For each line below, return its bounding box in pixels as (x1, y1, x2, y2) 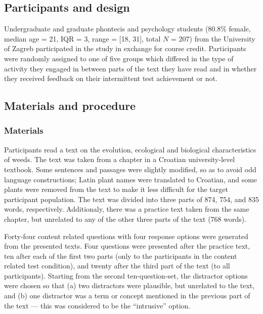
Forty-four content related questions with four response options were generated (4, 230, 248, 241)
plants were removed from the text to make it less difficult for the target (4, 184, 228, 194)
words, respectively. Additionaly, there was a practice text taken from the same (4, 204, 249, 214)
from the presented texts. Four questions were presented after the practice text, (4, 241, 250, 251)
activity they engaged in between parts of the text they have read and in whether (4, 63, 257, 73)
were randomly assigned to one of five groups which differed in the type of (4, 53, 234, 63)
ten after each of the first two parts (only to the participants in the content (4, 250, 237, 261)
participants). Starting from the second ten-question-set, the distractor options (4, 270, 248, 281)
